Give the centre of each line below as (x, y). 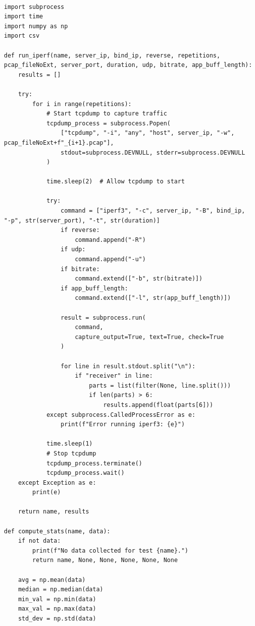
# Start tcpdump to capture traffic (107, 114)
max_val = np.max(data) (57, 609)
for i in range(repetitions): (82, 104)
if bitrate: (80, 269)
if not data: (39, 541)
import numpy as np (36, 26)
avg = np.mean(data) (52, 580)
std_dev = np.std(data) (57, 619)
